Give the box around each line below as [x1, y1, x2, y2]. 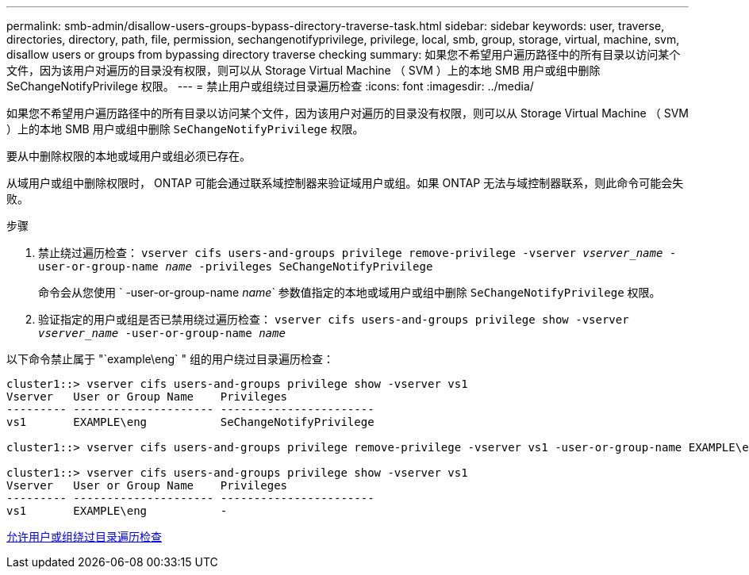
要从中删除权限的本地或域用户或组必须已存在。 [6, 149, 251, 163]
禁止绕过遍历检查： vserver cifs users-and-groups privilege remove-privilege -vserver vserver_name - [38, 246, 677, 259]
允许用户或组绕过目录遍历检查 [6, 530, 162, 543]
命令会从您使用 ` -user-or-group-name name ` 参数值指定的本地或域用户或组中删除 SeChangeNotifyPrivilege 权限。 [38, 286, 661, 299]
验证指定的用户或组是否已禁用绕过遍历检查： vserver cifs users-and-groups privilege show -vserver [38, 312, 629, 326]
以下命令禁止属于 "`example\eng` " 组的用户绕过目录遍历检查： [6, 352, 334, 366]
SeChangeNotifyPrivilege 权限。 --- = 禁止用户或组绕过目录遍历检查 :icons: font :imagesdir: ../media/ [6, 79, 534, 93]
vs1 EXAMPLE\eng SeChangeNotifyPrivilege [6, 416, 374, 428]
